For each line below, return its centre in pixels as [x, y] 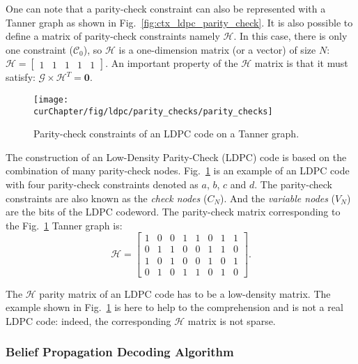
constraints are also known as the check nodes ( [107, 198]
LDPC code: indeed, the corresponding [88, 320]
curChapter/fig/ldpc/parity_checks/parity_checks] [153, 111]
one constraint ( [39, 49]
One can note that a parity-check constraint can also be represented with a [166, 8]
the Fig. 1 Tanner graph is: [64, 225]
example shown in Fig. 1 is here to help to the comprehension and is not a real [174, 307]
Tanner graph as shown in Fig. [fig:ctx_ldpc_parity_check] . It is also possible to [179, 22]
